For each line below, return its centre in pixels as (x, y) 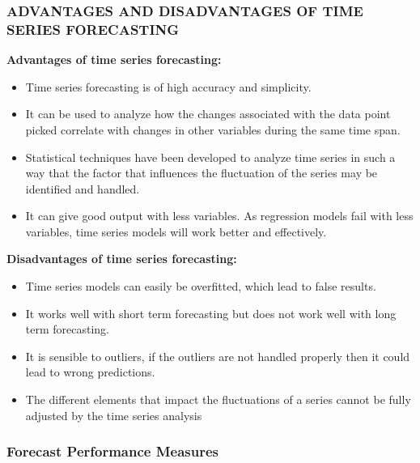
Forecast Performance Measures (113, 451)
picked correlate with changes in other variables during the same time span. (213, 129)
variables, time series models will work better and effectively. (176, 231)
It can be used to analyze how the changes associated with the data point (208, 114)
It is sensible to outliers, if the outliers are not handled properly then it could (218, 356)
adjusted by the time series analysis (114, 415)
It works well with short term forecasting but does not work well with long (211, 313)
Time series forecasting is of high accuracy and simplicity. (168, 86)
